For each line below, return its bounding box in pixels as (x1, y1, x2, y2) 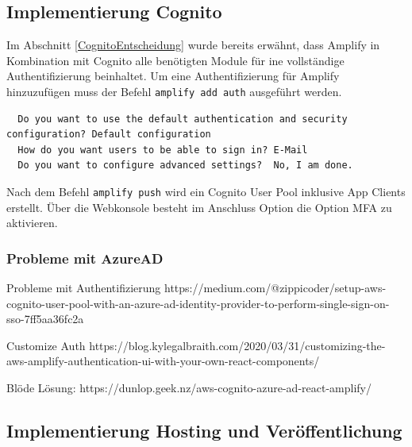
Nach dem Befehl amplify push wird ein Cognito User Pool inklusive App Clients (6, 183, 406, 200)
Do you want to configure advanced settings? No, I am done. (17, 160, 353, 171)
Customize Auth (6, 337, 86, 353)
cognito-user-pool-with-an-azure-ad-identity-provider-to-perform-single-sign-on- (6, 295, 390, 311)
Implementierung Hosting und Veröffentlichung (6, 418, 402, 443)
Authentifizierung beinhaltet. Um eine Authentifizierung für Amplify (6, 67, 340, 84)
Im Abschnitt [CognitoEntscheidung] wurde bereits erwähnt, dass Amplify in (6, 37, 380, 53)
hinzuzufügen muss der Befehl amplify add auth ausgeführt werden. (6, 83, 342, 99)
